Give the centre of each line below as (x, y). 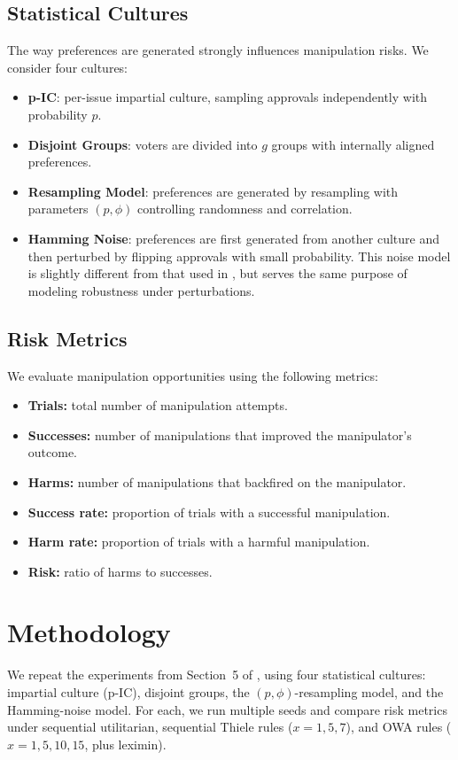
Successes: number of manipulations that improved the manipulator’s (220, 434)
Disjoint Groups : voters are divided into (143, 144)
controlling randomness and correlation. (245, 209)
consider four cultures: (68, 67)
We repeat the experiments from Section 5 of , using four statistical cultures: (217, 675)
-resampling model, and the (369, 692)
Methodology (89, 632)
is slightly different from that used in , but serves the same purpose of (217, 273)
